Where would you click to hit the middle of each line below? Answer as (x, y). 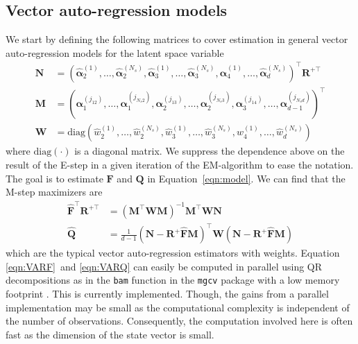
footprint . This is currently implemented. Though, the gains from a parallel (167, 293)
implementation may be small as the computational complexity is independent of (178, 307)
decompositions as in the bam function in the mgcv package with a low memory (173, 280)
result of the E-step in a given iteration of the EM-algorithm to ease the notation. (180, 165)
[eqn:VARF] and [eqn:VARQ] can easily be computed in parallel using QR (164, 266)
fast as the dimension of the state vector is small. (110, 334)
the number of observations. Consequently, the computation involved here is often (179, 321)
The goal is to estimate (54, 178)
